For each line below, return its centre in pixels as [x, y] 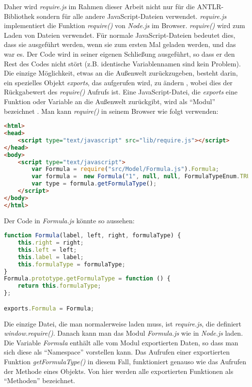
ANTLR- [210, 6]
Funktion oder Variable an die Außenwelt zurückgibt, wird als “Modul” [110, 101]
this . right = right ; [51, 243]
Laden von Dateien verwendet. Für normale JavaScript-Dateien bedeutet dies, [120, 35]
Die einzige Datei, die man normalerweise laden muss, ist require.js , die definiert [123, 323]
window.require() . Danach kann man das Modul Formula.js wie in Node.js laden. [124, 333]
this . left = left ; [47, 250]
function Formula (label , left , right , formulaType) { [93, 236]
